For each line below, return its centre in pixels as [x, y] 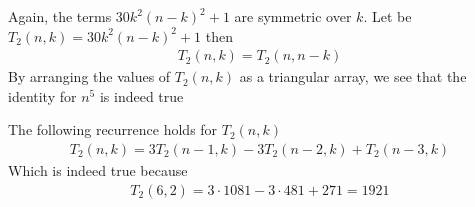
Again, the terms [60, 16]
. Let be [387, 16]
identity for [42, 95]
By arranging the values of [89, 76]
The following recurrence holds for [113, 129]
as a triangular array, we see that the [353, 76]
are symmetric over [293, 16]
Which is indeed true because [98, 170]
